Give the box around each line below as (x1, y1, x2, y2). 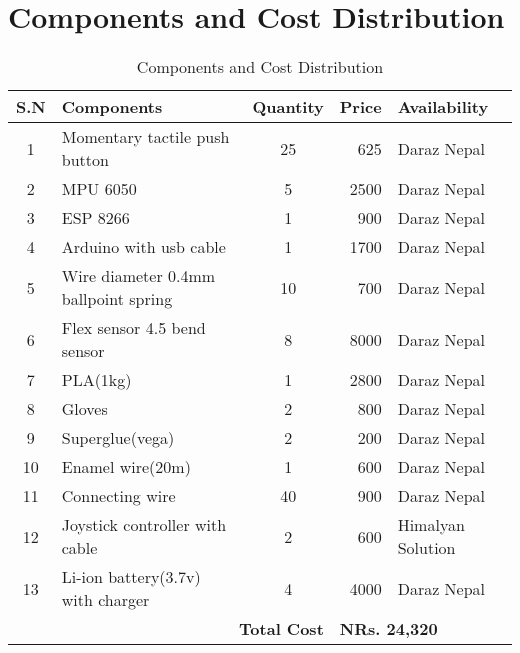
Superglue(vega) (61, 426, 175, 450)
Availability (397, 95, 489, 119)
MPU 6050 (61, 177, 137, 201)
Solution (397, 536, 456, 560)
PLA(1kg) (61, 368, 132, 392)
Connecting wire (61, 484, 176, 508)
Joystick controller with (61, 513, 227, 537)
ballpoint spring (61, 287, 173, 311)
